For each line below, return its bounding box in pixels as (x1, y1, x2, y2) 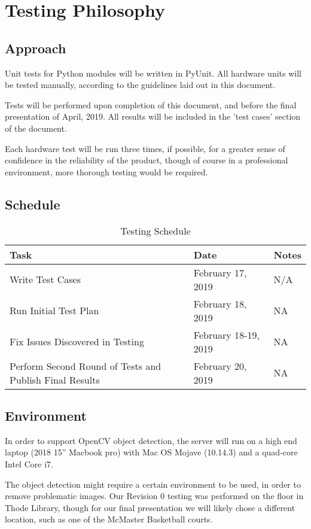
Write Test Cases (10, 272, 81, 287)
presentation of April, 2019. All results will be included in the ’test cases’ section (5, 110, 301, 123)
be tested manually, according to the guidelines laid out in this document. (5, 78, 276, 91)
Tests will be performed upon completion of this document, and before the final (5, 98, 297, 111)
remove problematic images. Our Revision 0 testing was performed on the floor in (5, 490, 304, 502)
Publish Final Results (10, 372, 100, 387)
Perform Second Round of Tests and (10, 358, 161, 373)
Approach (5, 38, 66, 57)
